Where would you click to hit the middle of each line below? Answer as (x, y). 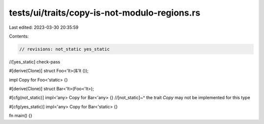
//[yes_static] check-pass (35, 62)
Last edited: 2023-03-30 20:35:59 (44, 27)
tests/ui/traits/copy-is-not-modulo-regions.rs (105, 13)
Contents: (19, 36)
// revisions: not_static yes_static (65, 49)
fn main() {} (21, 116)
